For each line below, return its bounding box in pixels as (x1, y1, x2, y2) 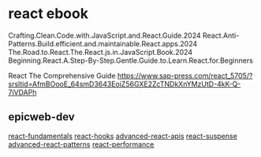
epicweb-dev (8, 111, 75, 124)
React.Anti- (202, 31, 240, 40)
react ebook (8, 5, 89, 23)
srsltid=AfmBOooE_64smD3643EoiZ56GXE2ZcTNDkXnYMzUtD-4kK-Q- (8, 79, 241, 89)
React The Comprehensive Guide (8, 71, 116, 80)
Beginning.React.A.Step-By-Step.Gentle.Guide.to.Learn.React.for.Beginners (8, 56, 254, 65)
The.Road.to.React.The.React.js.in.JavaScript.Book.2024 (8, 47, 193, 57)
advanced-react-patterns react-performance (8, 139, 155, 149)
